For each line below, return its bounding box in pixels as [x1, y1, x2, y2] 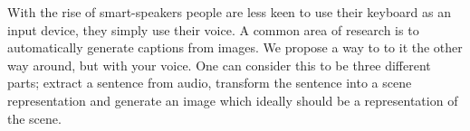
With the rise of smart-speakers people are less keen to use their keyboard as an [7, 3, 452, 21]
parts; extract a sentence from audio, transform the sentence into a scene [7, 73, 412, 92]
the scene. [7, 108, 62, 127]
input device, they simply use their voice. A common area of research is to [7, 20, 419, 39]
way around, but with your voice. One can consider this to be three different [7, 55, 431, 74]
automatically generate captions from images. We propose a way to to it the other [7, 38, 463, 57]
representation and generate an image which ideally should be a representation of [7, 90, 458, 109]
